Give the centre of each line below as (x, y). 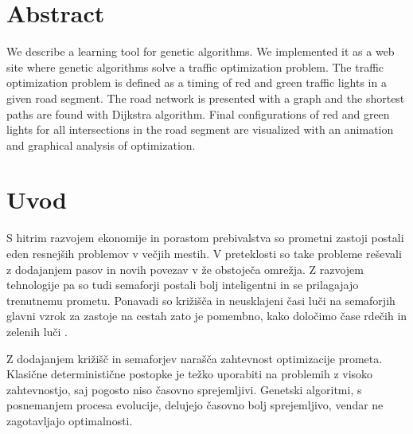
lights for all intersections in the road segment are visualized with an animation (200, 129)
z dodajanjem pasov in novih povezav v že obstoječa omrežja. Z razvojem (185, 269)
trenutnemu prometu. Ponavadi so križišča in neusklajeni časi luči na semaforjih (201, 300)
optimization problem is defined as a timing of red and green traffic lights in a (197, 82)
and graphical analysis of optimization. (101, 145)
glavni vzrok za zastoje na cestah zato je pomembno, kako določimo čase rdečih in (207, 316)
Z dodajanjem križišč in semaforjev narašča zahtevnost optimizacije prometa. (195, 358)
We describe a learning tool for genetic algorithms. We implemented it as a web (201, 51)
